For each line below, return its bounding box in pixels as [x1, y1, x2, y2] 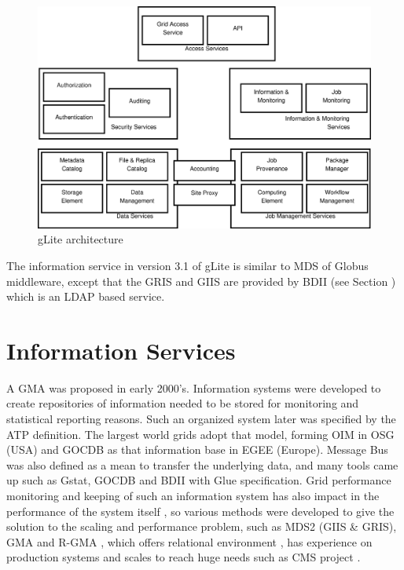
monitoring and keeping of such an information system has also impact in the [6, 488, 380, 504]
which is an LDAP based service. [6, 288, 165, 305]
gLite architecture [38, 231, 123, 247]
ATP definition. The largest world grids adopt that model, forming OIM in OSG [6, 426, 395, 442]
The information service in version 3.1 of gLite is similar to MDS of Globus [6, 257, 369, 273]
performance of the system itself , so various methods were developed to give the [6, 502, 395, 519]
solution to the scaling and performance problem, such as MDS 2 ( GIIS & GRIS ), [6, 518, 397, 535]
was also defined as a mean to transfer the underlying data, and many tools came [6, 456, 398, 473]
